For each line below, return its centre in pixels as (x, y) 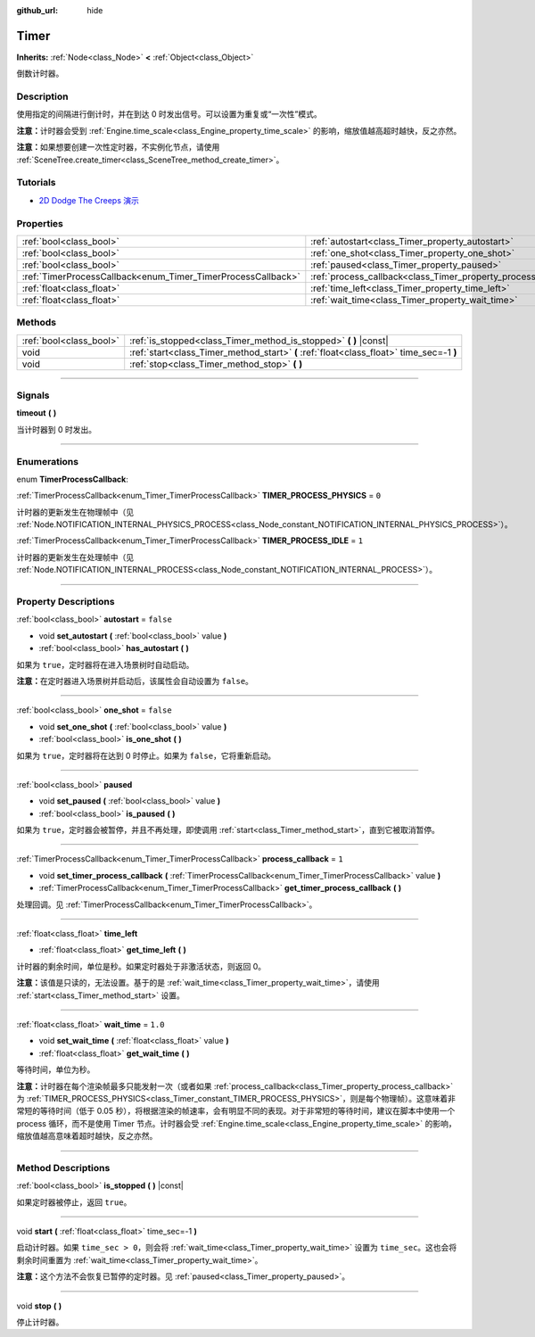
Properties (40, 223)
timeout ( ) (37, 413)
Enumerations (48, 461)
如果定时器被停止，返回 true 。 (74, 1202)
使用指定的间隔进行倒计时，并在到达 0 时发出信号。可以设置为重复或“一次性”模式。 (169, 114)
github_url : (37, 10)
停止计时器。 (40, 1322)
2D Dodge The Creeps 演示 (89, 200)
